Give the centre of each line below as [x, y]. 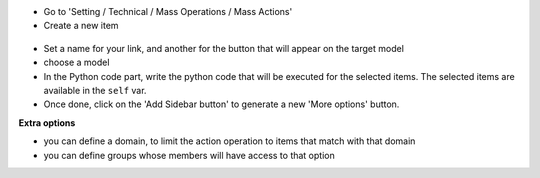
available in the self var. [95, 90]
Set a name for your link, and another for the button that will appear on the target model [224, 48]
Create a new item [81, 26]
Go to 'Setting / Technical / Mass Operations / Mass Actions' [168, 11]
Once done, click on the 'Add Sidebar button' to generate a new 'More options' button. [221, 104]
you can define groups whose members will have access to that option [189, 155]
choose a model [76, 62]
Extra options [47, 122]
